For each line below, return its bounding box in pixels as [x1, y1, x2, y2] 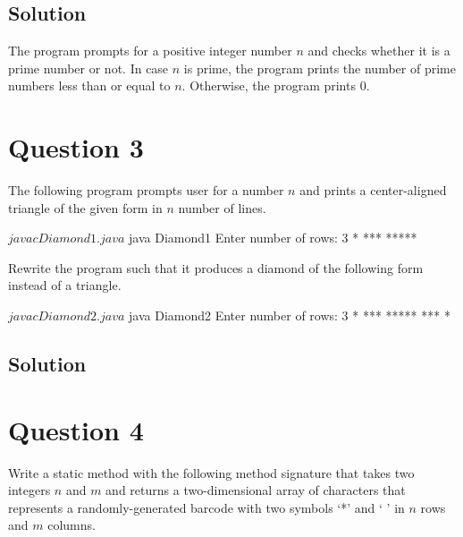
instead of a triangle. [8, 276, 122, 294]
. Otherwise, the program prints [181, 76, 356, 95]
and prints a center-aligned [299, 181, 447, 200]
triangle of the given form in [8, 198, 163, 217]
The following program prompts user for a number [8, 181, 284, 200]
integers [8, 481, 51, 499]
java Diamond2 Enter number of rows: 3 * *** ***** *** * [129, 306, 450, 325]
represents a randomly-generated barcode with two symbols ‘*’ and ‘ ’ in [8, 498, 405, 516]
